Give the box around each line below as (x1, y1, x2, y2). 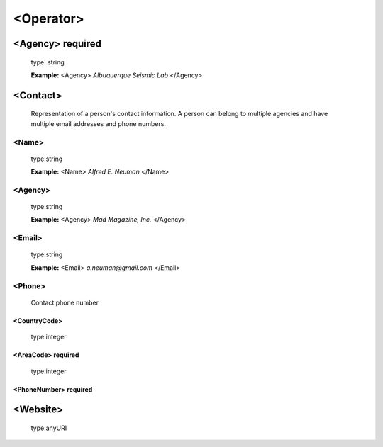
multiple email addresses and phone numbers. (30, 119, 167, 128)
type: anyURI (30, 424, 67, 432)
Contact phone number (30, 298, 99, 307)
